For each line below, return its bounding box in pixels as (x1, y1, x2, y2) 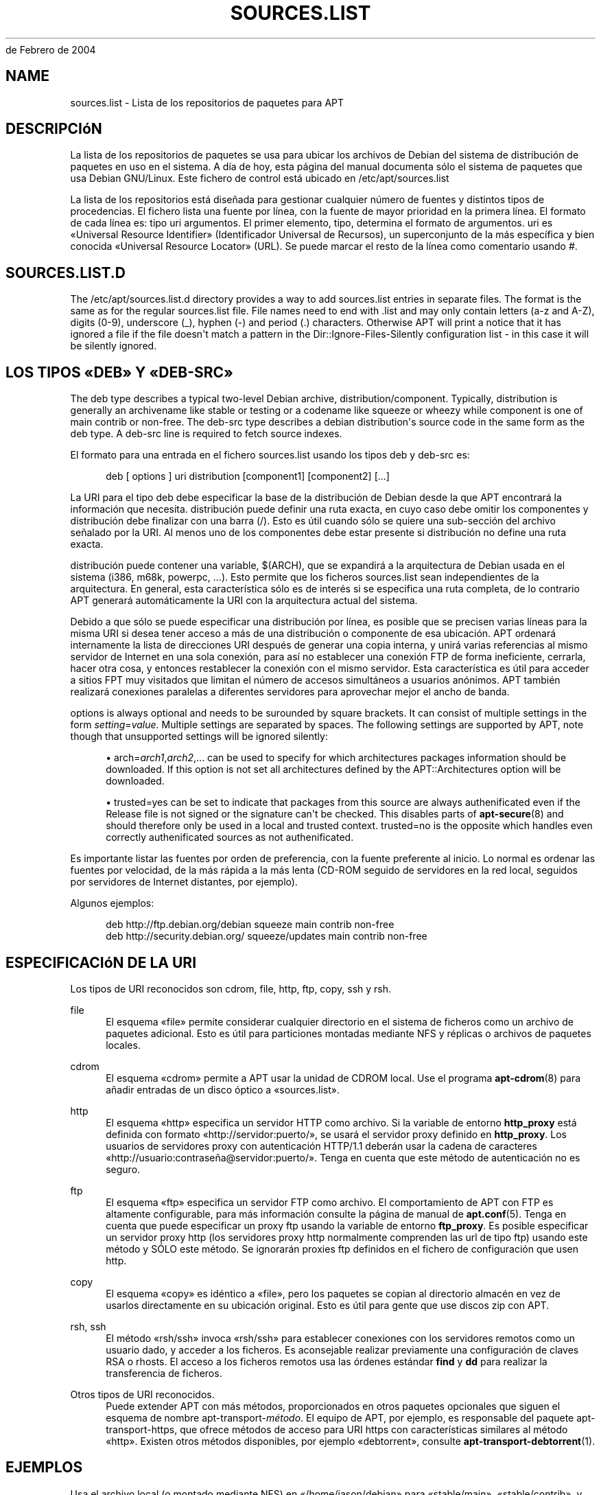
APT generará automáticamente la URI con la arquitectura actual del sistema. (70, 594, 418, 607)
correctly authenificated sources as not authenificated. (106, 831, 354, 844)
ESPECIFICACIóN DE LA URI (5, 953, 197, 971)
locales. (106, 1039, 141, 1051)
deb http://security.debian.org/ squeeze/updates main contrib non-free (106, 930, 427, 942)
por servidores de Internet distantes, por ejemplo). (70, 876, 298, 888)
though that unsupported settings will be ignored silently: (70, 730, 328, 743)
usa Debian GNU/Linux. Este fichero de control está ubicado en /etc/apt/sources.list (70, 172, 449, 185)
